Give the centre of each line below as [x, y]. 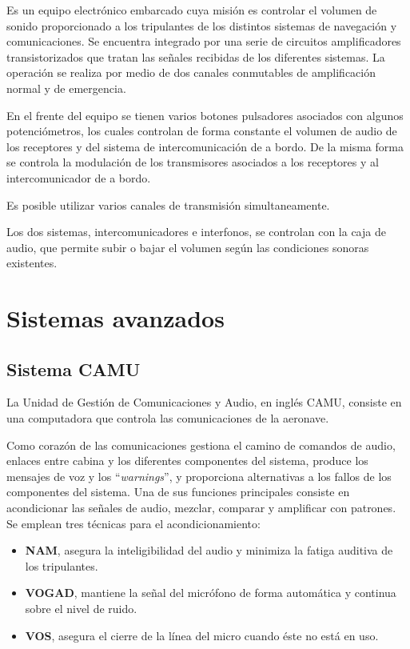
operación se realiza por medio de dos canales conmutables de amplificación [191, 72]
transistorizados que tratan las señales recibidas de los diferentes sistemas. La [196, 56]
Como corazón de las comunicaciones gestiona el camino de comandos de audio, [201, 445]
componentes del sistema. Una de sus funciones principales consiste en [178, 492]
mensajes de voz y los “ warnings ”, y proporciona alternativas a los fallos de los [199, 476]
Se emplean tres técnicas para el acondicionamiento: [133, 523]
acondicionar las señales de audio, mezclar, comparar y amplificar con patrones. [201, 508]
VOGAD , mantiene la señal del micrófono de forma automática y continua [211, 593]
